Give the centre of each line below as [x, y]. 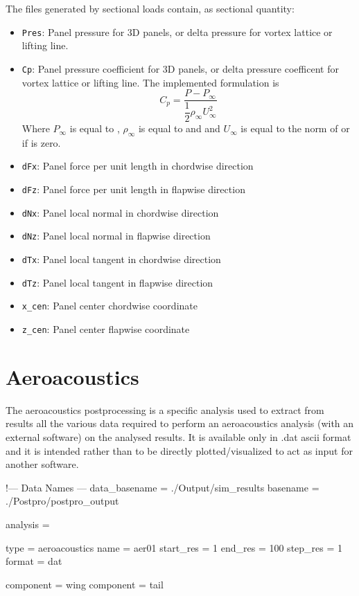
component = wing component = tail [85, 584]
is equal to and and [179, 128]
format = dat [34, 561]
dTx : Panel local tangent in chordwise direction [121, 259]
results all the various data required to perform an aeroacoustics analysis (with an [180, 423]
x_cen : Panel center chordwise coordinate [110, 306]
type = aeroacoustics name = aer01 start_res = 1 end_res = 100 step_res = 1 [174, 547]
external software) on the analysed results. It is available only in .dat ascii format [178, 437]
